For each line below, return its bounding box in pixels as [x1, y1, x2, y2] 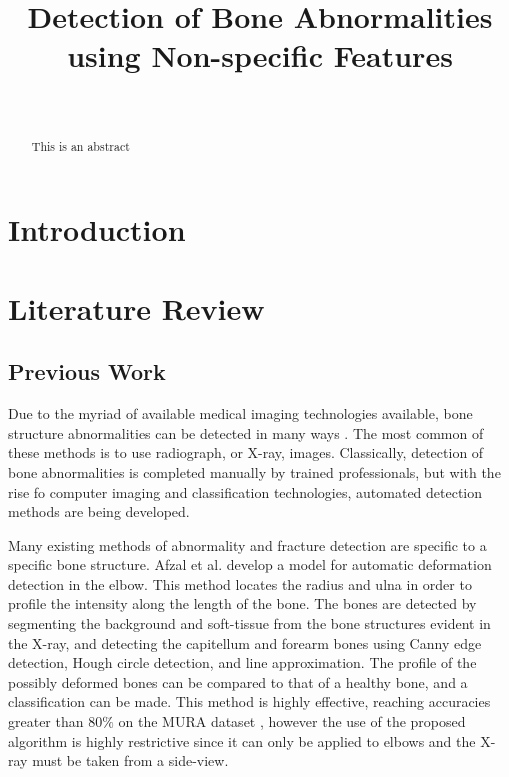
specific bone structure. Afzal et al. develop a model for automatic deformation [8, 554, 492, 575]
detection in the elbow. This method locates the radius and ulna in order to [8, 573, 472, 594]
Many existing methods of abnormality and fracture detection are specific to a [8, 534, 487, 555]
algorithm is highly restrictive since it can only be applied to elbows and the [8, 730, 476, 751]
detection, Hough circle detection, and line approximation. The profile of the [8, 652, 477, 673]
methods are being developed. [8, 501, 190, 522]
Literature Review [8, 287, 265, 328]
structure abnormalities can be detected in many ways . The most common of [8, 422, 484, 443]
